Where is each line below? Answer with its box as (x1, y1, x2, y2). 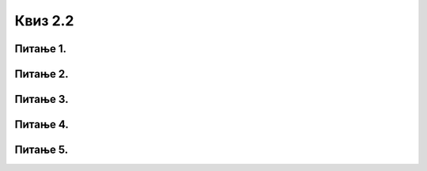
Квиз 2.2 (14, 12, 74, 29)
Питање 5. (14, 143, 69, 157)
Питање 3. (14, 93, 69, 106)
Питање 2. (14, 67, 69, 81)
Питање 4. (14, 118, 69, 131)
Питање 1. (14, 42, 67, 55)
